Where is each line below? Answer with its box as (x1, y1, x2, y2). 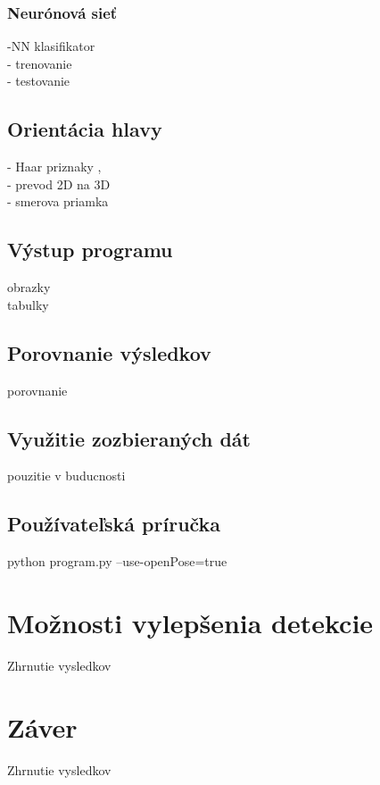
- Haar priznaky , (7, 157, 102, 176)
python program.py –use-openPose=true (7, 552, 227, 571)
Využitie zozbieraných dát (7, 424, 251, 452)
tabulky (7, 295, 49, 313)
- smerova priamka (7, 192, 109, 211)
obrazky (7, 278, 51, 296)
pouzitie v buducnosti (7, 466, 126, 485)
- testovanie (7, 71, 70, 90)
